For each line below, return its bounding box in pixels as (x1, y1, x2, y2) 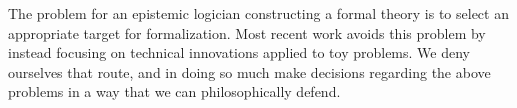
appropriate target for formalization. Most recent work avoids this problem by (8, 22, 486, 43)
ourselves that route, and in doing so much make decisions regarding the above (8, 61, 491, 82)
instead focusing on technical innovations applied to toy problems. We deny (8, 42, 470, 63)
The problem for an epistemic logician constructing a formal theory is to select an (8, 3, 509, 23)
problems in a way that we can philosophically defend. (8, 81, 341, 102)
